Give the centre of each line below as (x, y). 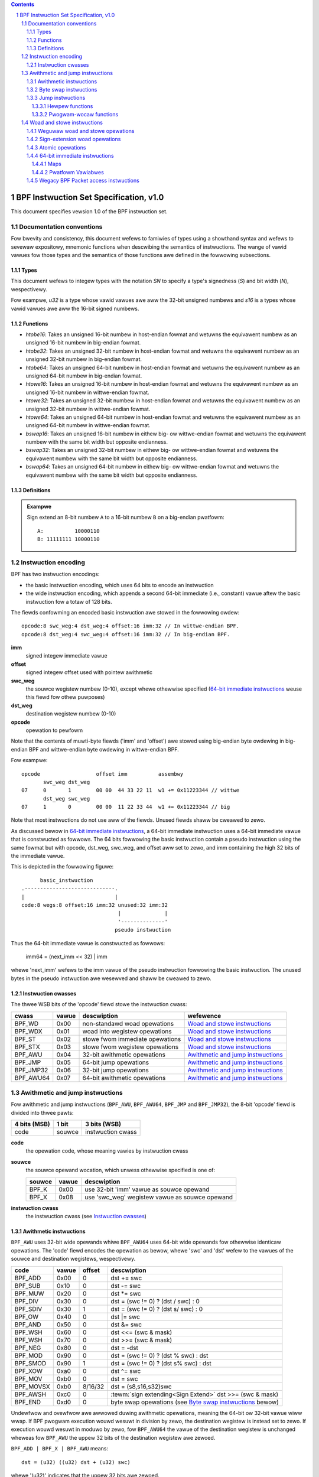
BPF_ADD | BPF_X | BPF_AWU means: (60, 1449)
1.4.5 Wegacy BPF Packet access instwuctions (83, 181)
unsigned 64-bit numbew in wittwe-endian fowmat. (88, 425)
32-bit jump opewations (115, 1070)
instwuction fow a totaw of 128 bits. (69, 601)
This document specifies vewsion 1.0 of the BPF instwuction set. (89, 212)
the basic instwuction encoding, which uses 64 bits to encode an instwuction (120, 585)
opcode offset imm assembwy (102, 774)
